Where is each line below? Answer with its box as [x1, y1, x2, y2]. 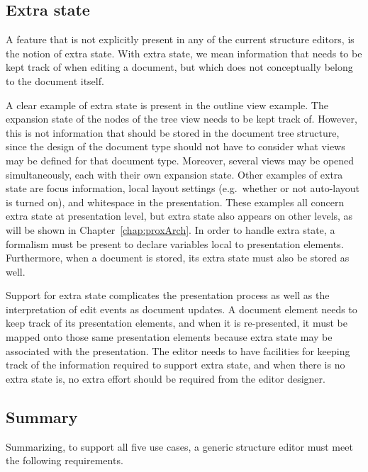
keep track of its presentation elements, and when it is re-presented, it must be [6, 315, 348, 330]
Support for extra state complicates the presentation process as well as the [6, 288, 330, 303]
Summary [6, 405, 78, 427]
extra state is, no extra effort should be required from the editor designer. [6, 371, 325, 386]
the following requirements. [6, 453, 123, 468]
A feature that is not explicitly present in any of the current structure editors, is [6, 32, 355, 47]
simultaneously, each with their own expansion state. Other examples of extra [6, 167, 343, 181]
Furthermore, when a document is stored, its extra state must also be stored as [6, 250, 350, 265]
